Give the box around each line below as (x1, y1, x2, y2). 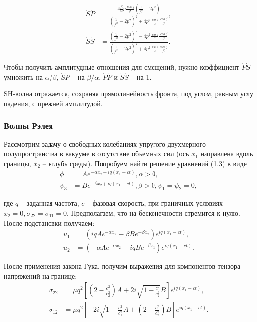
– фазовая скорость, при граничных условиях (87, 198, 223, 208)
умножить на (4, 71, 43, 82)
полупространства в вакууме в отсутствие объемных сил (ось (4, 148, 189, 159)
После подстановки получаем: (4, 217, 95, 228)
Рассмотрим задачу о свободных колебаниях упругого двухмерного (4, 138, 206, 149)
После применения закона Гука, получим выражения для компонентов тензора (4, 261, 241, 271)
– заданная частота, (20, 198, 79, 208)
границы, (4, 158, 31, 168)
